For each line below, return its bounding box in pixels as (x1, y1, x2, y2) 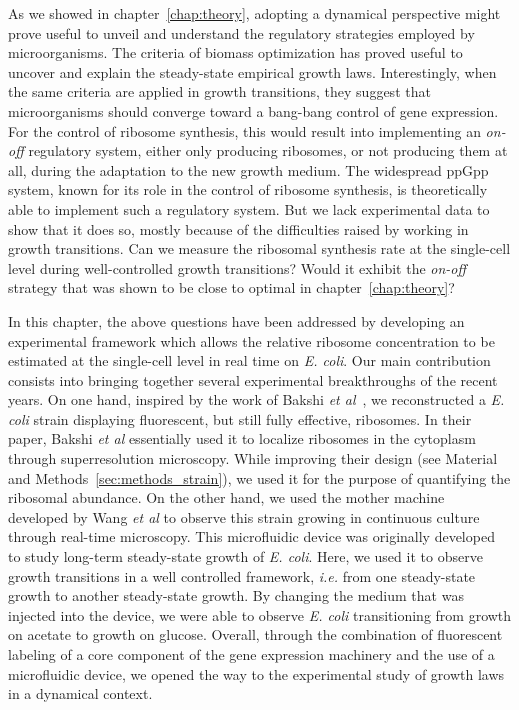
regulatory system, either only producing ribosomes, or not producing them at (28, 140, 508, 161)
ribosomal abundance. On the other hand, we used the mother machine (8, 487, 445, 508)
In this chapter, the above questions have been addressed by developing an (8, 310, 465, 331)
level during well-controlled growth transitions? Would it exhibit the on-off (8, 257, 467, 278)
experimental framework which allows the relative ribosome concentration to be (8, 330, 495, 351)
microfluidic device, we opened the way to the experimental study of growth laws (8, 663, 505, 684)
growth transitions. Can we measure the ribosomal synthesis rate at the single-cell (8, 238, 511, 259)
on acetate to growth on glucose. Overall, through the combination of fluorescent (8, 624, 503, 645)
